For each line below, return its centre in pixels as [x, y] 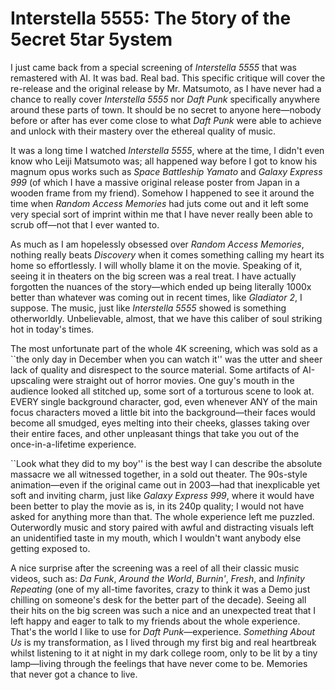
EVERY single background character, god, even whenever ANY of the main [164, 401]
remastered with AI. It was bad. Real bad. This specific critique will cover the [168, 78]
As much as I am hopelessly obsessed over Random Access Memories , [157, 244]
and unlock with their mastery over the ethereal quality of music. [143, 131]
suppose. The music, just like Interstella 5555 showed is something [148, 308]
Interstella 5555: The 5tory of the [151, 18]
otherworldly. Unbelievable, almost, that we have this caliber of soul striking [166, 318]
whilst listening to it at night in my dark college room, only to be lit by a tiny [164, 653]
